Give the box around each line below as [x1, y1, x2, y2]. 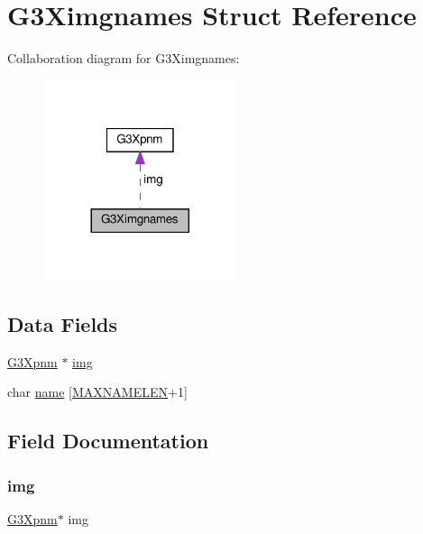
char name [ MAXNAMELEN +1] [7, 382, 188, 401]
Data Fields [7, 310, 118, 338]
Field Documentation [7, 427, 209, 455]
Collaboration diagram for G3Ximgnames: [7, 49, 240, 68]
